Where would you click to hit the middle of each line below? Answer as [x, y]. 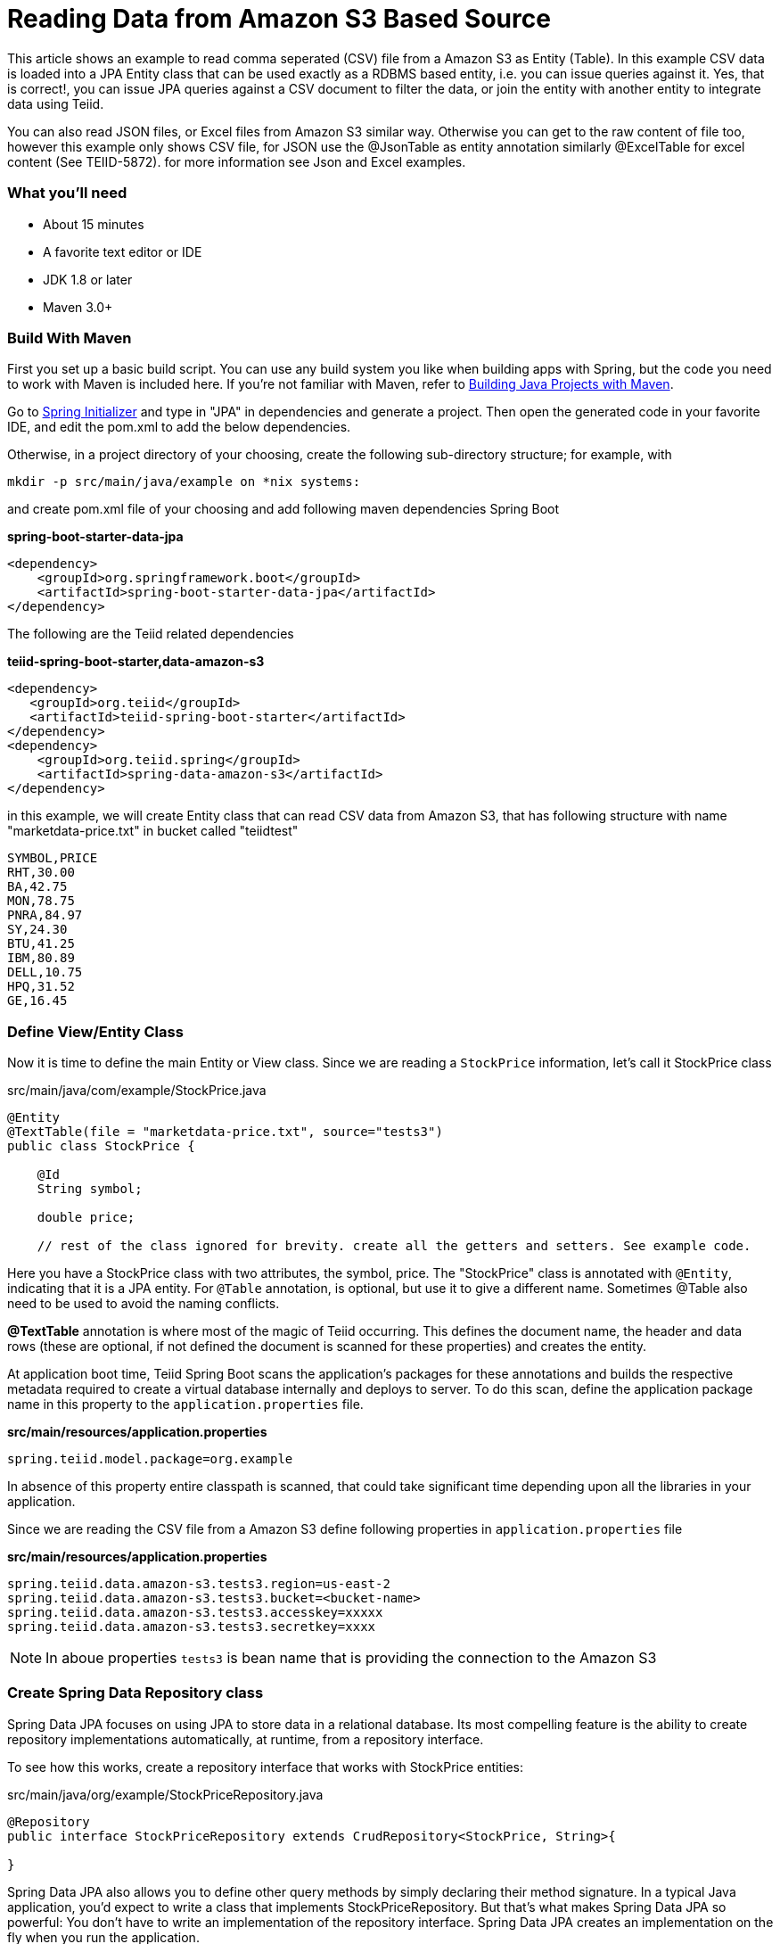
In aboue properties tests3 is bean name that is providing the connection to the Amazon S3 [351, 1658]
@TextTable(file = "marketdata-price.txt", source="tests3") [225, 1132]
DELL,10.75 [45, 972]
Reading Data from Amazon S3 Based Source [279, 19]
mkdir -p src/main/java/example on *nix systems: [184, 482]
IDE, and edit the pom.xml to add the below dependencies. [179, 427]
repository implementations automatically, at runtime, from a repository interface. [246, 1739]
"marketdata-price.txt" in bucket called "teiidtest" [153, 831]
